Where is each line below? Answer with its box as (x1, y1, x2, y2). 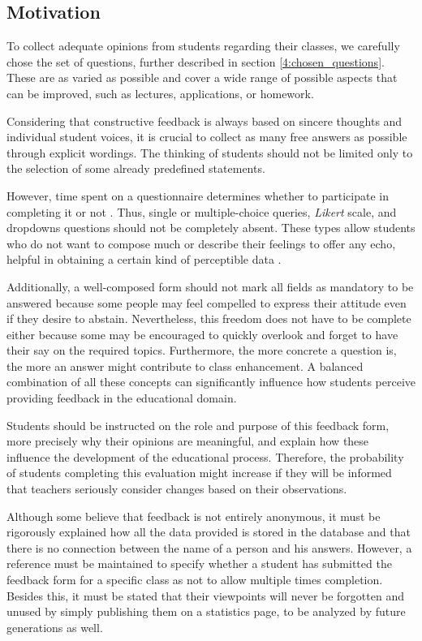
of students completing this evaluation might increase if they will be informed (6, 464, 392, 481)
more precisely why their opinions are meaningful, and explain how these (6, 432, 369, 450)
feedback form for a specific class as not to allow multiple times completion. (6, 571, 383, 588)
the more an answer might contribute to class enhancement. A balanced (6, 357, 364, 374)
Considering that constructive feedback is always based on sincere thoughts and (6, 112, 403, 129)
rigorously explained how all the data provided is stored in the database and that (6, 523, 411, 540)
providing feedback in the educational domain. (6, 389, 237, 407)
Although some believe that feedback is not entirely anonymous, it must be (6, 507, 381, 524)
